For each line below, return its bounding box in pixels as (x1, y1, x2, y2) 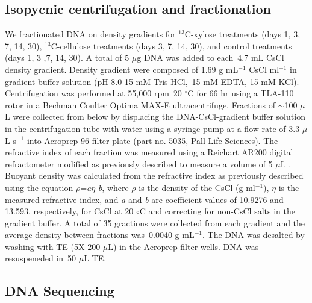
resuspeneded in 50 (5, 252, 76, 264)
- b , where (95, 181, 129, 193)
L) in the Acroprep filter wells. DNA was (108, 240, 259, 252)
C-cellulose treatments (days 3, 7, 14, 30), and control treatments (51, 39, 292, 52)
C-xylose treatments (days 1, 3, (184, 28, 301, 40)
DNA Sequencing (5, 281, 114, 300)
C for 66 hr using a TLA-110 (187, 87, 294, 99)
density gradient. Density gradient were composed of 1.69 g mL (5, 63, 239, 75)
